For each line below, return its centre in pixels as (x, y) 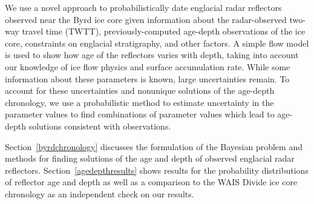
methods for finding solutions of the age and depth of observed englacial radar (150, 158)
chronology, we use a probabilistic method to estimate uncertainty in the (139, 102)
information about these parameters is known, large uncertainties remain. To (147, 78)
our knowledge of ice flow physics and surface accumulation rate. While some (148, 66)
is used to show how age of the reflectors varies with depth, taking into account (152, 55)
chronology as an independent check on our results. (100, 193)
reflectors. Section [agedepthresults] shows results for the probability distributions (157, 170)
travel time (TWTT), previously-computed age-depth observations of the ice (164, 31)
